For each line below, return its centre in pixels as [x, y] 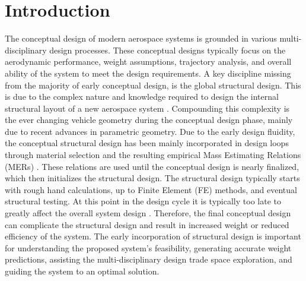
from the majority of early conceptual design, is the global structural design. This [153, 85]
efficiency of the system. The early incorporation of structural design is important [153, 236]
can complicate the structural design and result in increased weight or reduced [147, 224]
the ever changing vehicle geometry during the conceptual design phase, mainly [149, 120]
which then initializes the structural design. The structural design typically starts [152, 178]
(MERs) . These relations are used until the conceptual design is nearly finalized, [152, 166]
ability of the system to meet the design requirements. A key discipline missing [148, 73]
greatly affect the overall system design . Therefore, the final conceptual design [148, 213]
